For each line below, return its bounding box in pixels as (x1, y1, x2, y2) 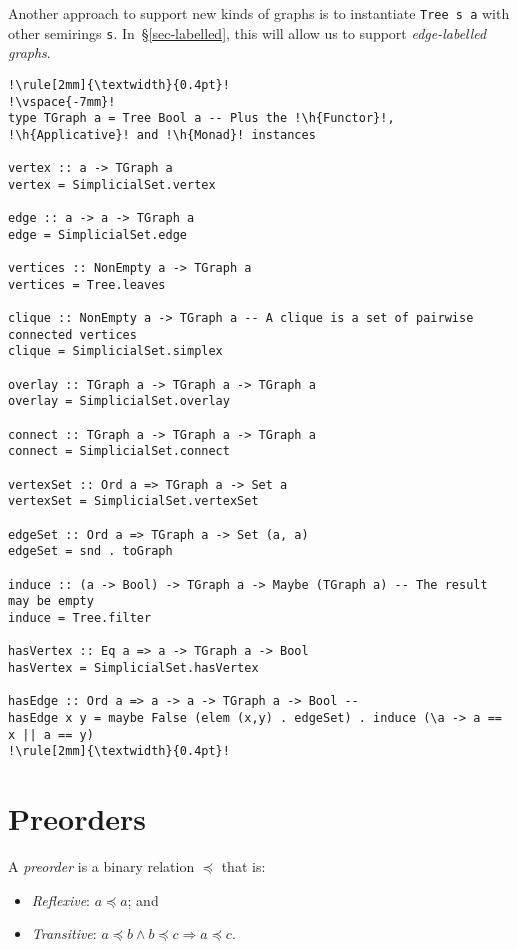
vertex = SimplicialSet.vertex (8, 177, 216, 192)
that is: (221, 855, 266, 876)
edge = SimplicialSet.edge (8, 227, 187, 242)
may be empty (8, 594, 94, 609)
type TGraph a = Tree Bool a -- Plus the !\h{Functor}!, (8, 111, 395, 126)
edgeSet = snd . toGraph (8, 544, 173, 559)
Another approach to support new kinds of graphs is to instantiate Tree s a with (8, 3, 510, 23)
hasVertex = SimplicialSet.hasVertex (8, 660, 259, 675)
